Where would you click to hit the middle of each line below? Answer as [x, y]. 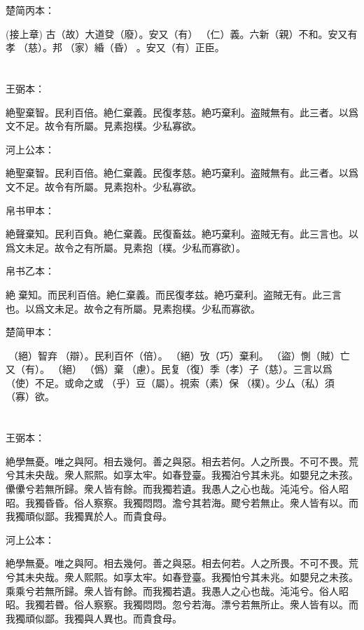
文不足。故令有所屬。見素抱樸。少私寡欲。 [104, 126]
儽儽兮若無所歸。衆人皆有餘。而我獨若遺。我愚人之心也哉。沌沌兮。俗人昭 [177, 489]
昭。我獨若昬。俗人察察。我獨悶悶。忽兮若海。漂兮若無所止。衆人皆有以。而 [182, 604]
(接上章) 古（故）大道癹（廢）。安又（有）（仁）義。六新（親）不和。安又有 [182, 33]
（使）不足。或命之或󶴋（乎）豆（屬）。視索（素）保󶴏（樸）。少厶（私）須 [170, 382]
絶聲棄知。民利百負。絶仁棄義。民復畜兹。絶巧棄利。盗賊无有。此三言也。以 [182, 234]
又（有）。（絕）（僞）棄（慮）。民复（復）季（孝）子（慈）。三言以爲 [169, 369]
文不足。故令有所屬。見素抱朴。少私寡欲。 [104, 186]
